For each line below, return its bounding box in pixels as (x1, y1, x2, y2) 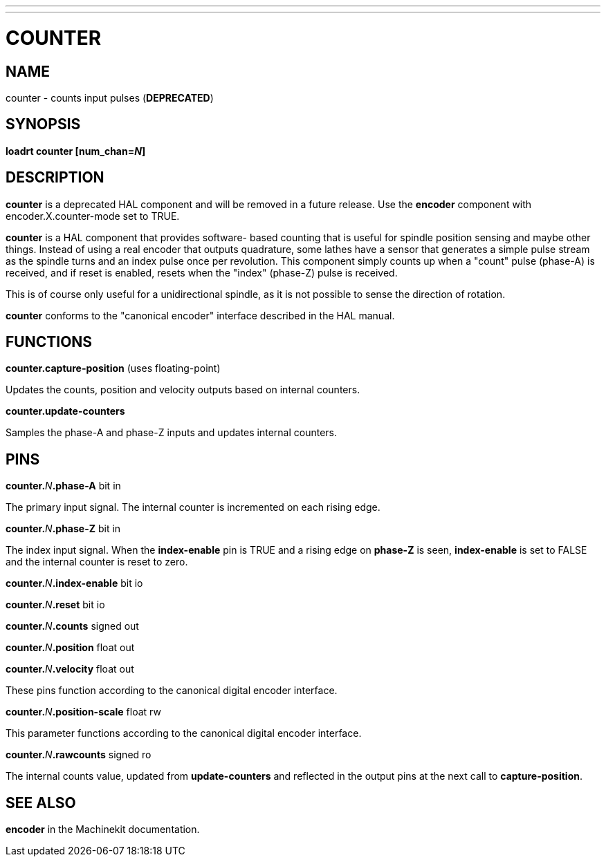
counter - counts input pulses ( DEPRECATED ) (6, 91, 214, 104)
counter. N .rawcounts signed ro (6, 749, 151, 761)
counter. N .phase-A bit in (6, 480, 121, 492)
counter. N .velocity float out (6, 663, 134, 675)
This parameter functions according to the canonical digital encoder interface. (6, 727, 362, 740)
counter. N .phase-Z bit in (6, 523, 121, 535)
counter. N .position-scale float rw (6, 706, 161, 718)
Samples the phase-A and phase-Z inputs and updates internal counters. (6, 427, 338, 439)
